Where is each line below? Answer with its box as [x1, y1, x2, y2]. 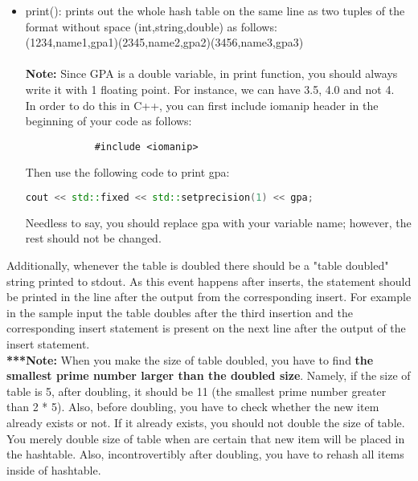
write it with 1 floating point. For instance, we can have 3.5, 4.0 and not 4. [25, 80, 395, 97]
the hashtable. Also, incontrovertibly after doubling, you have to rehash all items [6, 446, 404, 463]
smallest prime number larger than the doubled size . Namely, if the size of [6, 367, 411, 384]
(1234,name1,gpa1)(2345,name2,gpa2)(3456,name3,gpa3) [25, 34, 304, 51]
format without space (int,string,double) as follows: [25, 18, 277, 35]
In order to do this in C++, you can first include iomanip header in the [25, 96, 379, 113]
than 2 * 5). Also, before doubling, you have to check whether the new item [6, 398, 379, 415]
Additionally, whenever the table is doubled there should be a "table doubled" [6, 257, 389, 274]
